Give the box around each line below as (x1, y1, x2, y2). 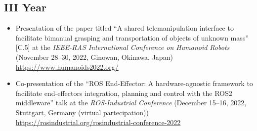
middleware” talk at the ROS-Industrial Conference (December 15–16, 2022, (15, 97, 247, 108)
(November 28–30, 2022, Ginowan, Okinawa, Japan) (15, 51, 173, 62)
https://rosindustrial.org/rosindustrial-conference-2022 (15, 117, 181, 127)
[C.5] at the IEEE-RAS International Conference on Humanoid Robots (15, 42, 230, 52)
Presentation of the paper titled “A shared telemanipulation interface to (15, 23, 234, 33)
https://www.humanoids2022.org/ (15, 61, 119, 72)
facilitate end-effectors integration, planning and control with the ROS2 (15, 87, 232, 98)
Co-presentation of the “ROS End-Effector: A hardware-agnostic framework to (15, 78, 253, 88)
